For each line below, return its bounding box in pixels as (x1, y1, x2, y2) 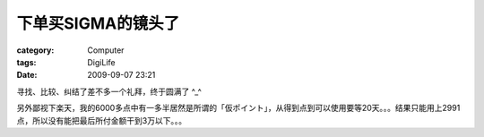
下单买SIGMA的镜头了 (16, 13, 180, 33)
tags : (16, 56, 37, 67)
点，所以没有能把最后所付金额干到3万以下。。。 (16, 115, 187, 125)
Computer (87, 45, 125, 56)
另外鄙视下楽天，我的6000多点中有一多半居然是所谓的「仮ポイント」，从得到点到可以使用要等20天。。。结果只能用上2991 (16, 103, 461, 114)
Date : (16, 70, 38, 81)
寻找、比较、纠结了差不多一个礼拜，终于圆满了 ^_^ (16, 86, 202, 97)
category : (16, 45, 55, 56)
